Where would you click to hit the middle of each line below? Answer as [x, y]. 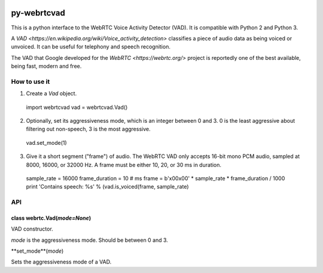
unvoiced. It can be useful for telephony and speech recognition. [91, 47]
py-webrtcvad [38, 13]
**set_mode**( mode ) [37, 251]
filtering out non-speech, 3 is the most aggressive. [88, 129]
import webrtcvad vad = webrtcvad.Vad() [77, 107]
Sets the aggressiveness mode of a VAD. [61, 262]
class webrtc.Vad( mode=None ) [51, 218]
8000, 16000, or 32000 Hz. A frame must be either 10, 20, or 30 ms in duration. [124, 165]
